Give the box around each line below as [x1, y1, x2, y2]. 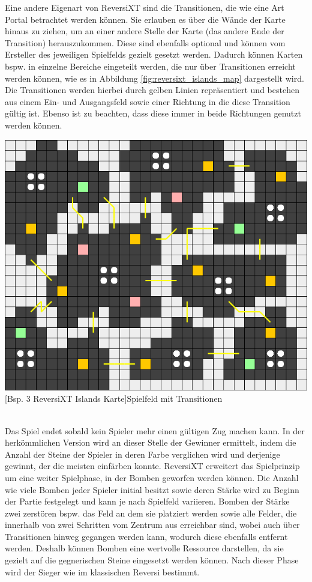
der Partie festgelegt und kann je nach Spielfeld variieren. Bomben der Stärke [5, 495, 290, 508]
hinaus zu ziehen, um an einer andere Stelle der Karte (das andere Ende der [5, 25, 284, 37]
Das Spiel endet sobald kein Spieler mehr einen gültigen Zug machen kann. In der [5, 424, 305, 437]
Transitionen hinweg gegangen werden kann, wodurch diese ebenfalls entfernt [5, 530, 288, 542]
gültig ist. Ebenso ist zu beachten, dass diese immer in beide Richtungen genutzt [5, 107, 301, 120]
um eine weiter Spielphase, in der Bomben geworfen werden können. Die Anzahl [5, 471, 299, 483]
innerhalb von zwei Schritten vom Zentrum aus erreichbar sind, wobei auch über [5, 518, 300, 531]
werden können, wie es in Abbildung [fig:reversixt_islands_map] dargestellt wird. [5, 71, 304, 84]
